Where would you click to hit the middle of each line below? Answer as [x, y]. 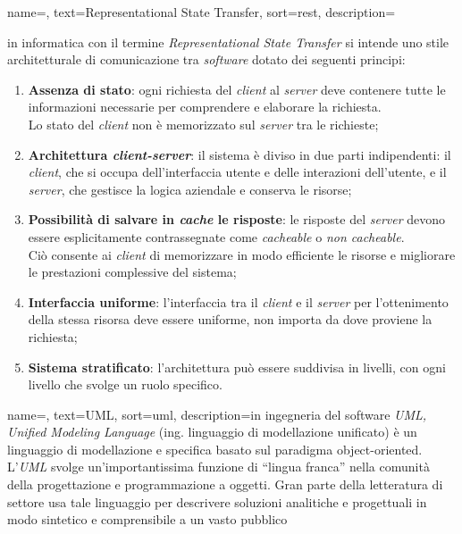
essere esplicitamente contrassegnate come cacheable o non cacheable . [216, 236]
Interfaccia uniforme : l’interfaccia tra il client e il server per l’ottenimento [238, 301]
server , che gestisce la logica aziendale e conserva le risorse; [190, 189]
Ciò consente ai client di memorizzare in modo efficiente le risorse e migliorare [242, 254]
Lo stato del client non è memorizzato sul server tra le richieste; [203, 124]
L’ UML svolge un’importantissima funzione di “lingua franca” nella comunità [218, 467]
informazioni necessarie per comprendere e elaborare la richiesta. [205, 107]
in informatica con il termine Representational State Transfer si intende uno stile [228, 42]
